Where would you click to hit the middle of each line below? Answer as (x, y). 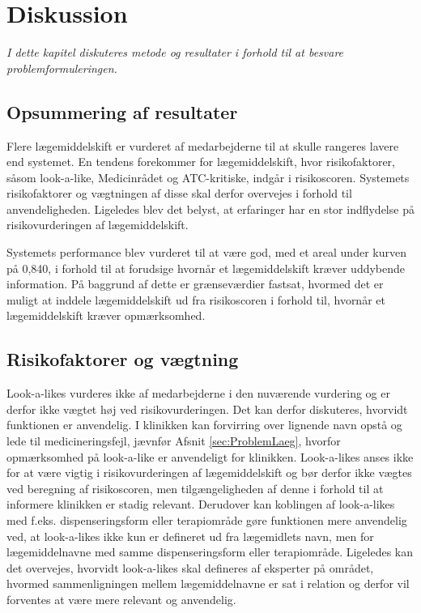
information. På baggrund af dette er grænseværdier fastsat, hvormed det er (195, 284)
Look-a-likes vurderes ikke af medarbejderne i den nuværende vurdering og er (198, 393)
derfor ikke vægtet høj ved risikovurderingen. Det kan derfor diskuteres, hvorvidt (207, 409)
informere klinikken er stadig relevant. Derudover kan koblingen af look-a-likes (201, 504)
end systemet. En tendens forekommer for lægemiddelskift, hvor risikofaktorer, (201, 162)
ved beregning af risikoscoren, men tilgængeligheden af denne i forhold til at (195, 488)
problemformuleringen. (62, 68)
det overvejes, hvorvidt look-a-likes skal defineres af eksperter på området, (190, 567)
